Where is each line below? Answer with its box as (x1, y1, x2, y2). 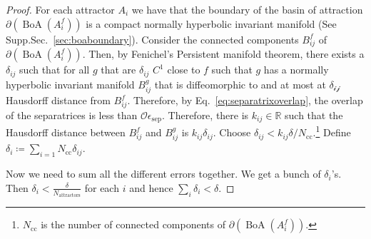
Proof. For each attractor (6, 2, 115, 16)
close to (167, 62, 200, 77)
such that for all (19, 62, 90, 77)
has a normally (263, 62, 329, 77)
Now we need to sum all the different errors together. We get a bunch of (6, 166, 321, 181)
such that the (285, 107, 343, 122)
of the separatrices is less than (6, 107, 138, 122)
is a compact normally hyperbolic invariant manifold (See (86, 16, 337, 31)
